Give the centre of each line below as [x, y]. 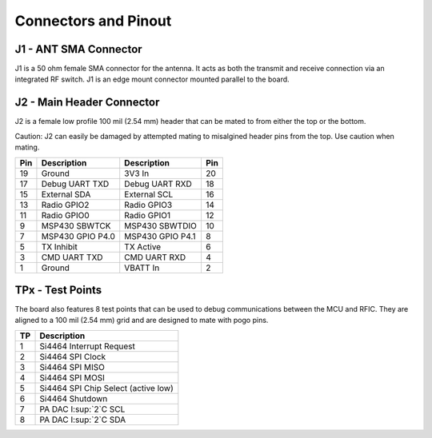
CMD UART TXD [72, 257]
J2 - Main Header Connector [87, 103]
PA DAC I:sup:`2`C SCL [82, 409]
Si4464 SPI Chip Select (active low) [106, 388]
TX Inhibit [59, 246]
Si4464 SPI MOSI [72, 377]
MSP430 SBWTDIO [161, 225]
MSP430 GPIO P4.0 [78, 236]
